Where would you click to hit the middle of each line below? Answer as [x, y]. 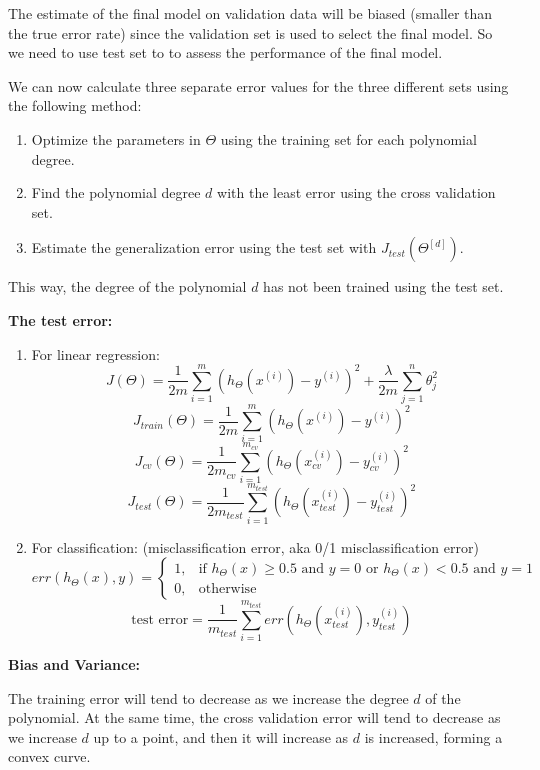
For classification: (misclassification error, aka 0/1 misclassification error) [255, 546]
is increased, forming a [433, 736]
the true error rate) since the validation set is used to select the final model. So [250, 32]
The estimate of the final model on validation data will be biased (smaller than [250, 13]
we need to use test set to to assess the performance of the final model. [225, 52]
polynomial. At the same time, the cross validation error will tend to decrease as [254, 717]
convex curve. [49, 756]
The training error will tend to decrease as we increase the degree [208, 697]
